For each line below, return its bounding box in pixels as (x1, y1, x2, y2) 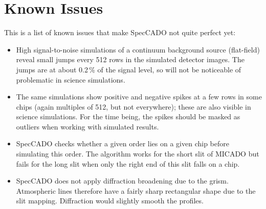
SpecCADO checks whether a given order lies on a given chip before (16, 138, 229, 149)
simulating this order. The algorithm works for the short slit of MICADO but (16, 148, 259, 159)
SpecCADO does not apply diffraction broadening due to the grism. (16, 175, 229, 186)
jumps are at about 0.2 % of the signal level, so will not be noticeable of (16, 64, 241, 74)
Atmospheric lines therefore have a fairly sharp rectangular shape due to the (16, 185, 256, 196)
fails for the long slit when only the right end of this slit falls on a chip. (16, 158, 240, 169)
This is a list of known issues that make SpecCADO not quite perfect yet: (4, 27, 236, 38)
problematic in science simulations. (16, 74, 125, 85)
